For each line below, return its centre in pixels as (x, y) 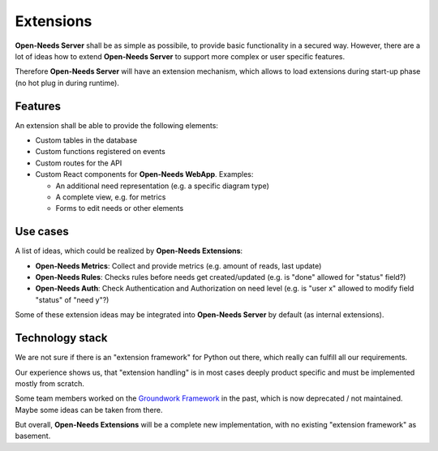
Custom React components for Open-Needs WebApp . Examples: (144, 174)
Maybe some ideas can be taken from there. (89, 410)
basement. (33, 436)
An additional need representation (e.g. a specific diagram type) (162, 186)
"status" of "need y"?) (72, 299)
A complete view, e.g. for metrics (111, 197)
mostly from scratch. (49, 383)
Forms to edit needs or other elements (120, 208)
